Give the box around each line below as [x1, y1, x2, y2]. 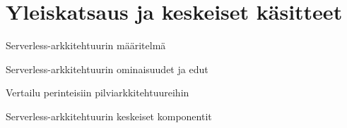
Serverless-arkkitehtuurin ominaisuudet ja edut [6, 61, 208, 76]
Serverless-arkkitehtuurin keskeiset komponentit [6, 108, 212, 123]
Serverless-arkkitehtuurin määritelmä [6, 38, 166, 53]
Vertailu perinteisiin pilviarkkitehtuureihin [6, 85, 189, 100]
